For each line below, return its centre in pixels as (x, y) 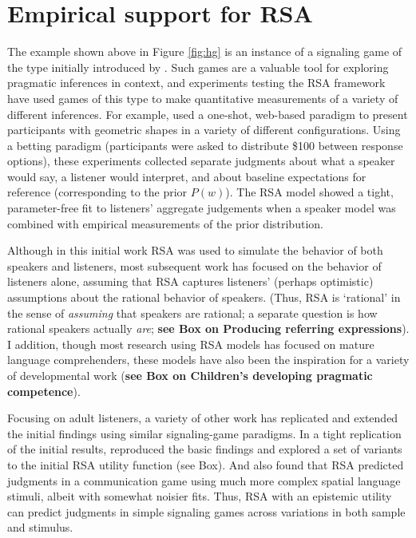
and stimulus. (40, 527)
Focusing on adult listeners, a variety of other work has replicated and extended (203, 418)
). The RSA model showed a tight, (309, 192)
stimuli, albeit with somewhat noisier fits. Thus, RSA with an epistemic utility (200, 496)
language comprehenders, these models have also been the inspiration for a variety (208, 360)
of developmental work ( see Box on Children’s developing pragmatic (190, 375)
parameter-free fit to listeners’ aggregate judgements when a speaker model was (202, 208)
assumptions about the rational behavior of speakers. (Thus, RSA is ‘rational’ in (204, 297)
